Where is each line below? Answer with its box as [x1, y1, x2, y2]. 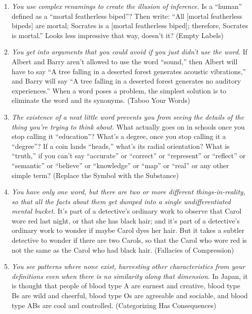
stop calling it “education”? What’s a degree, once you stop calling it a [11, 131, 226, 141]
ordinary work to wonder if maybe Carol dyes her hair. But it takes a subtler [11, 225, 245, 235]
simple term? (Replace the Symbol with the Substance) [11, 170, 179, 180]
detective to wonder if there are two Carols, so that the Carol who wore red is [11, 235, 247, 245]
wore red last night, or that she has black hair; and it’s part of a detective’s [11, 215, 240, 225]
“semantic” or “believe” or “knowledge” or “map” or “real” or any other [11, 160, 229, 170]
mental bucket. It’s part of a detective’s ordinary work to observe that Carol [11, 206, 242, 216]
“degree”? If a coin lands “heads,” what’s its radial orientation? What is [11, 140, 230, 151]
